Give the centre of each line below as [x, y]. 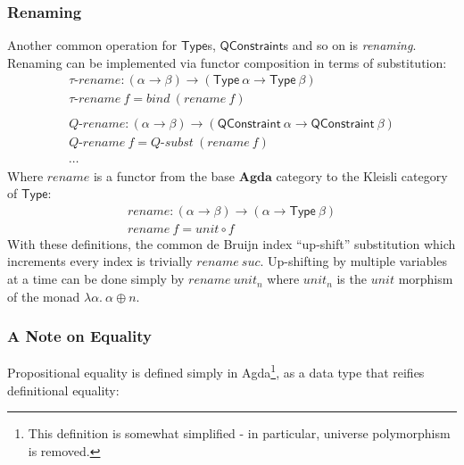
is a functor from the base [164, 175]
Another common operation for [92, 45]
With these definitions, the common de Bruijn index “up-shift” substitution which [232, 243]
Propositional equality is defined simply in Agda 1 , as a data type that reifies [216, 371]
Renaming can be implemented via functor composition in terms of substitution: [227, 62]
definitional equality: [63, 390]
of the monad [44, 296]
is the [352, 279]
